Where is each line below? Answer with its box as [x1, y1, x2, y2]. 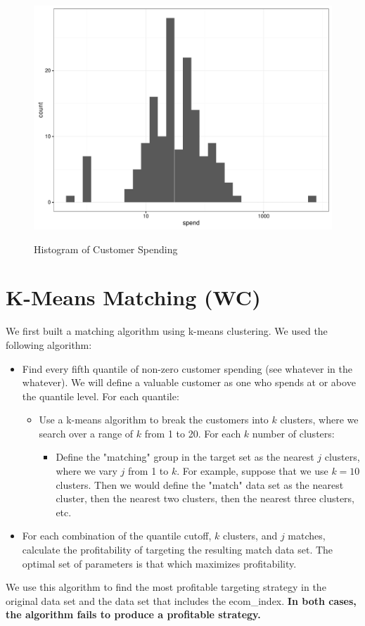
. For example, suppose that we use [177, 464, 328, 478]
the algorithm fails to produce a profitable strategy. [6, 607, 261, 622]
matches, [288, 528, 326, 543]
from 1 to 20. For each [144, 426, 241, 440]
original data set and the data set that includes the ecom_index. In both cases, [6, 593, 357, 608]
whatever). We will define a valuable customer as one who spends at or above [22, 375, 356, 390]
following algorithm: [6, 337, 92, 352]
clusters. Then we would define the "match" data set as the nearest [56, 477, 344, 492]
